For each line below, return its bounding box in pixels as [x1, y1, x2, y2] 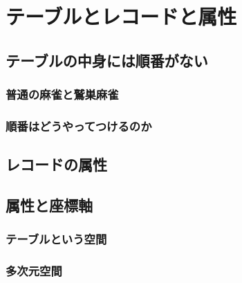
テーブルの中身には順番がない [6, 49, 208, 71]
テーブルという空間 [6, 230, 107, 248]
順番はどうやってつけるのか [6, 117, 152, 134]
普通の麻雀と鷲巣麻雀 [6, 86, 119, 103]
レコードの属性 [6, 154, 107, 175]
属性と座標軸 [6, 194, 93, 216]
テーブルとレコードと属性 [6, 2, 237, 30]
